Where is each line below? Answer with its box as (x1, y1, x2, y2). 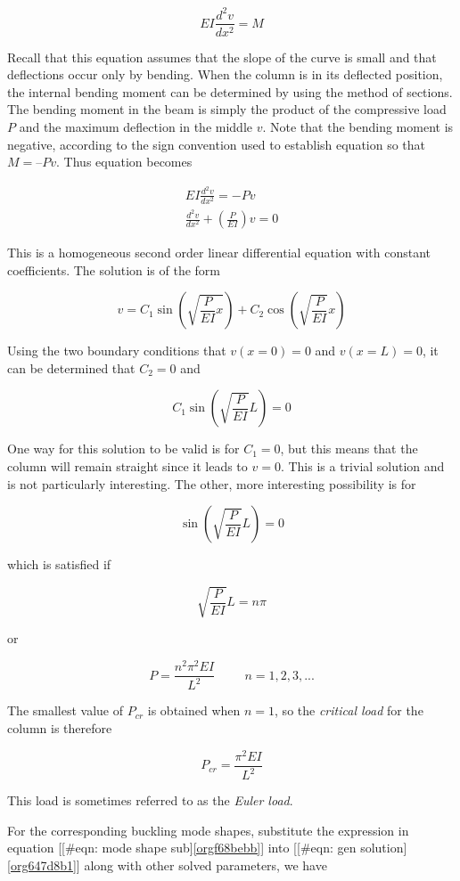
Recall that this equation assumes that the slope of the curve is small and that (7, 47, 437, 66)
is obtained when (147, 701, 241, 720)
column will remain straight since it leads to (7, 457, 248, 476)
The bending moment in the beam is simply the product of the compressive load (7, 100, 447, 118)
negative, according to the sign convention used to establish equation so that (7, 135, 426, 153)
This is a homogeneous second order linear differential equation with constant (7, 243, 431, 262)
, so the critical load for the (275, 701, 423, 720)
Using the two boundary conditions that (7, 341, 226, 360)
